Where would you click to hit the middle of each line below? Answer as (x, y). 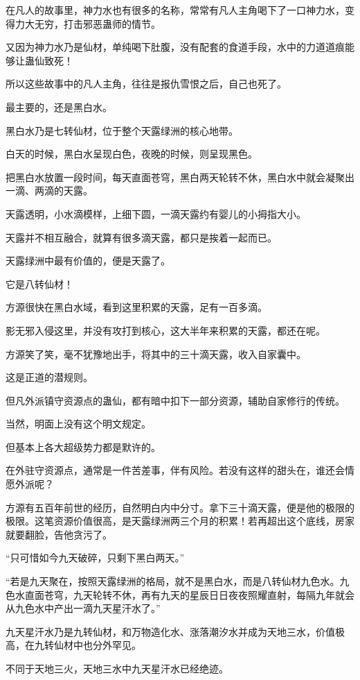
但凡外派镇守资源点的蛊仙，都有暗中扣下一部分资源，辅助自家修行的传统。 (175, 400)
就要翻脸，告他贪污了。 (59, 534)
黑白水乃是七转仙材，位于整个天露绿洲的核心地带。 (122, 130)
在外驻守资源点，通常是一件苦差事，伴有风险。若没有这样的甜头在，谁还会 (175, 470)
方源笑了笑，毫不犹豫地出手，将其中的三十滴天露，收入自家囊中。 (156, 354)
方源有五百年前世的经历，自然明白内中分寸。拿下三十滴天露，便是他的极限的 (180, 507)
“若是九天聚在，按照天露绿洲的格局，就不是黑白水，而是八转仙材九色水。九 (178, 581)
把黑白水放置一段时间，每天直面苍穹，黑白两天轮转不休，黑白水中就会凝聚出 (180, 177)
